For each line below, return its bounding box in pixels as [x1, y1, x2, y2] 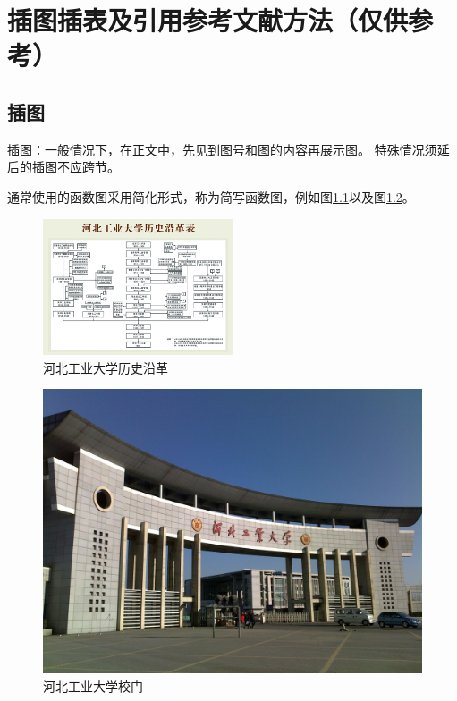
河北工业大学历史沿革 [43, 358, 168, 376]
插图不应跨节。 [31, 157, 120, 176]
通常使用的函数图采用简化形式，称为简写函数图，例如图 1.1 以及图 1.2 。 [7, 187, 415, 206]
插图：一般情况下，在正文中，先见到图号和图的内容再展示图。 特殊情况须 [7, 139, 437, 158]
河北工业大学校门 [43, 676, 143, 695]
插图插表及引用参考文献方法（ [7, 2, 359, 38]
